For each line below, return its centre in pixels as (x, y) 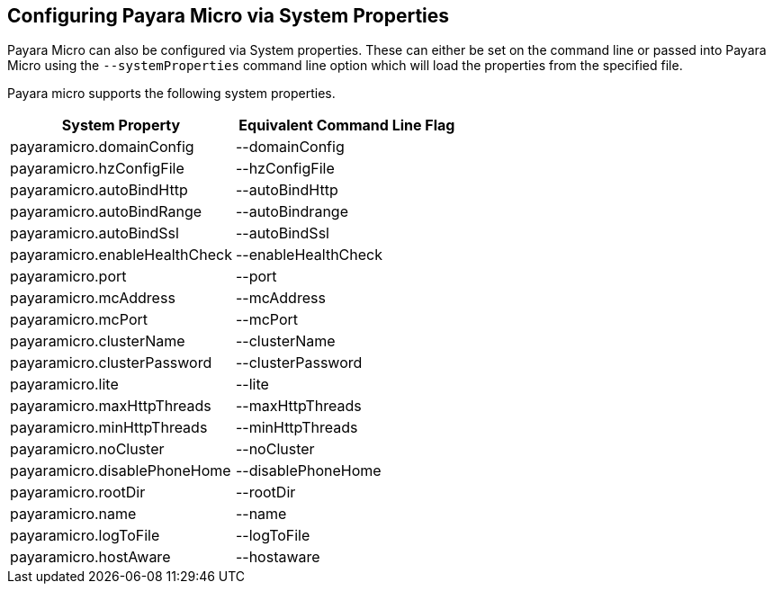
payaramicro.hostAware (90, 557)
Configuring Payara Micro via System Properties (229, 16)
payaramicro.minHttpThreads (109, 428)
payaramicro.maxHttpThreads (111, 406)
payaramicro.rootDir (78, 492)
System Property (121, 125)
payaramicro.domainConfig (102, 147)
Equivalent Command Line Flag (347, 125)
